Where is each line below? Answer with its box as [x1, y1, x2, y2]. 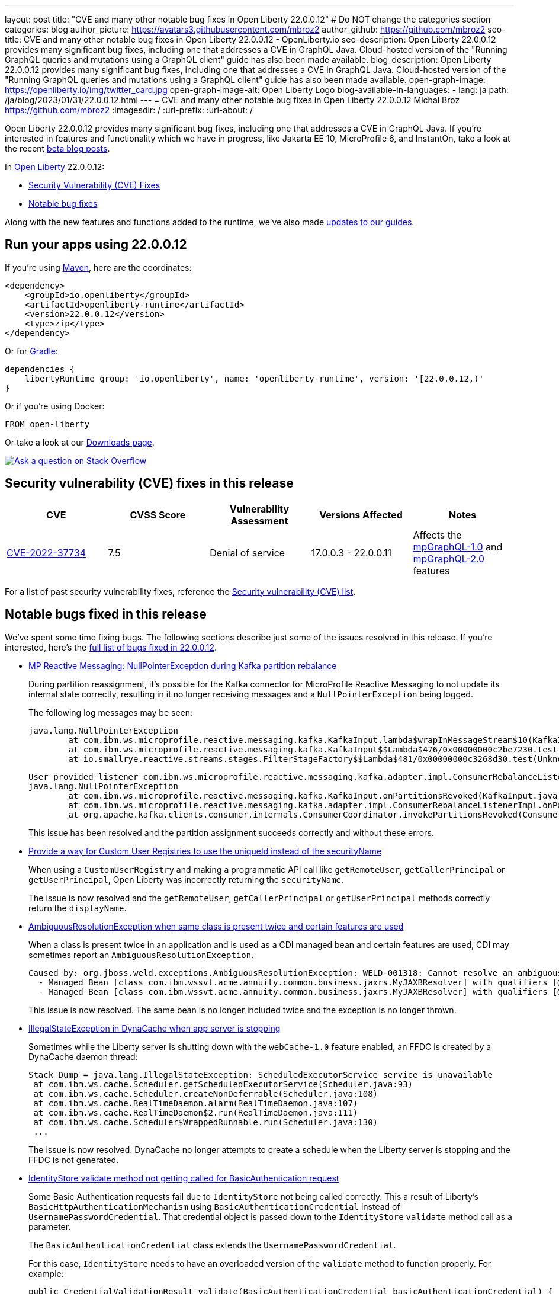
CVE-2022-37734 [7, 546, 86, 559]
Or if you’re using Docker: [5, 401, 105, 411]
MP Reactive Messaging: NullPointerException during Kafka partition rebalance [28, 660, 337, 671]
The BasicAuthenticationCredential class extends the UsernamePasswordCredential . [28, 1239, 396, 1250]
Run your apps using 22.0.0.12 [5, 237, 187, 252]
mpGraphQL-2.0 [413, 552, 485, 565]
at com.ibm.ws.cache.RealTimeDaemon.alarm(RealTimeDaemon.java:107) [33, 1098, 358, 1108]
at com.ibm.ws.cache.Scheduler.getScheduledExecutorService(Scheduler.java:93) [33, 1079, 413, 1089]
